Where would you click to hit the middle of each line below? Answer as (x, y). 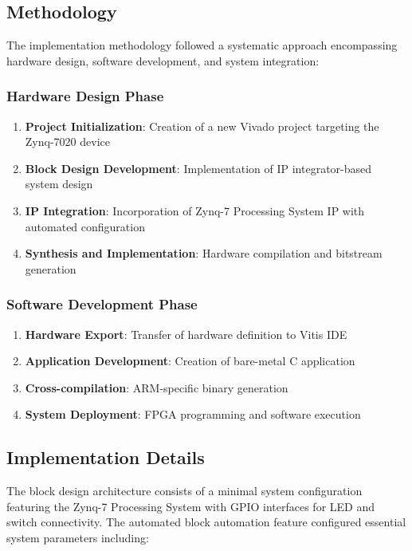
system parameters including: (78, 537)
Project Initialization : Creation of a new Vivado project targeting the (202, 126)
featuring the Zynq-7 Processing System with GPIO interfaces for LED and (190, 506)
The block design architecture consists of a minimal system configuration (184, 491)
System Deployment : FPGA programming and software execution (193, 414)
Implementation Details (106, 457)
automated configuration (85, 226)
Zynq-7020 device (67, 142)
